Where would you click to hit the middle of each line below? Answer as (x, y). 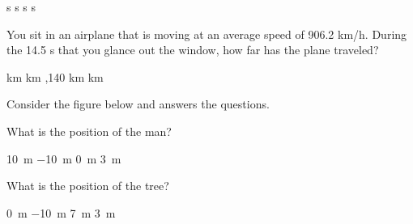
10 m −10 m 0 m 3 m (64, 158)
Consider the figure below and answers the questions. (138, 104)
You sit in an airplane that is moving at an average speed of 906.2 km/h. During (207, 34)
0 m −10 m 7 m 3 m (61, 212)
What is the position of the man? (89, 131)
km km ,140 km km (55, 76)
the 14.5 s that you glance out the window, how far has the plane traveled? (193, 50)
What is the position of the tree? (88, 186)
